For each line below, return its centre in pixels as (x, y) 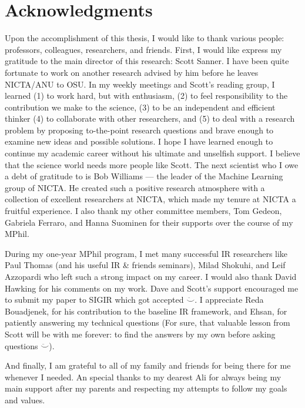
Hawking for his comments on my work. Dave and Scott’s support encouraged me (152, 288)
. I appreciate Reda (229, 300)
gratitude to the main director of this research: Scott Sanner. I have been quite (147, 61)
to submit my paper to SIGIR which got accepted (94, 300)
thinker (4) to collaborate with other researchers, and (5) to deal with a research (150, 118)
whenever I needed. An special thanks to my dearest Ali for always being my (143, 377)
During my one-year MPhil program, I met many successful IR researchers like (146, 253)
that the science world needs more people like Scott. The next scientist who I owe (152, 164)
